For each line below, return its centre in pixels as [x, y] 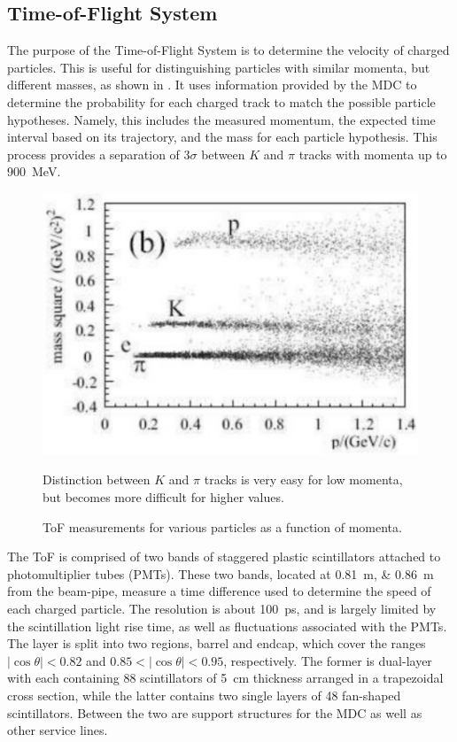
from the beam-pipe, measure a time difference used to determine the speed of [219, 591]
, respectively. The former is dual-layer [328, 660]
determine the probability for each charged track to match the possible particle [221, 101]
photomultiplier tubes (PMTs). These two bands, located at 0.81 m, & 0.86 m [221, 573]
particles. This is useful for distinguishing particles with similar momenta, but [219, 67]
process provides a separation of [93, 154]
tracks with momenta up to [373, 154]
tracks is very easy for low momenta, [303, 479]
